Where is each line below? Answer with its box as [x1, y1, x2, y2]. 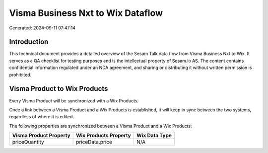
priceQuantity [12, 139, 44, 146]
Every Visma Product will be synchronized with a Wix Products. [9, 97, 139, 104]
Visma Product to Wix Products [9, 84, 108, 93]
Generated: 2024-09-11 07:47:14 [9, 25, 76, 31]
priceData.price [76, 139, 113, 146]
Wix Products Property [76, 132, 131, 139]
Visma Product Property [12, 132, 70, 139]
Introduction [9, 38, 49, 46]
